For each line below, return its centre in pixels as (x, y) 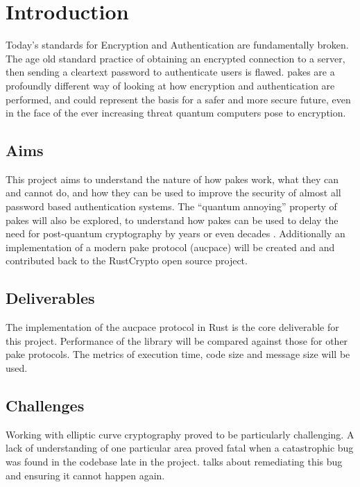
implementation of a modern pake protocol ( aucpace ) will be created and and (170, 247)
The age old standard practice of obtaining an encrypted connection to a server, (175, 58)
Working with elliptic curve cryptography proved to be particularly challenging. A (180, 434)
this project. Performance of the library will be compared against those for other (177, 340)
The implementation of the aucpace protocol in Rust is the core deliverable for (172, 327)
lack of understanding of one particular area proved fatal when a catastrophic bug (180, 448)
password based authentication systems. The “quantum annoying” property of (171, 206)
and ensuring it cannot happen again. (85, 475)
